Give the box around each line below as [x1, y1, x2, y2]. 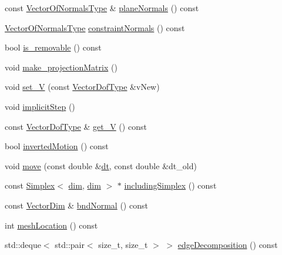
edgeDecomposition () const [177, 239, 278, 251]
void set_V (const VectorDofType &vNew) [5, 80, 160, 93]
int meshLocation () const [5, 219, 98, 231]
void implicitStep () [5, 100, 75, 112]
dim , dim [68, 179, 101, 192]
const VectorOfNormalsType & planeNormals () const [5, 2, 199, 14]
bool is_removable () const [5, 41, 102, 53]
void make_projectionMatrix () [5, 61, 117, 73]
